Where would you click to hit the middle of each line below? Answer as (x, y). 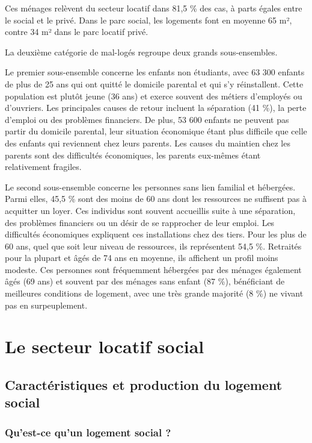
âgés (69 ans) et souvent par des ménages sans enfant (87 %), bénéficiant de (145, 281)
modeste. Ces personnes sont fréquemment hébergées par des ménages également (153, 269)
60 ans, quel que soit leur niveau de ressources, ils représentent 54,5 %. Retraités (153, 246)
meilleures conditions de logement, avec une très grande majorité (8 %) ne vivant (154, 293)
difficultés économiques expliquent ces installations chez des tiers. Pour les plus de (156, 234)
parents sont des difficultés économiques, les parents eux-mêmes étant (133, 155)
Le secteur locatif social (105, 346)
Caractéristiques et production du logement (144, 385)
